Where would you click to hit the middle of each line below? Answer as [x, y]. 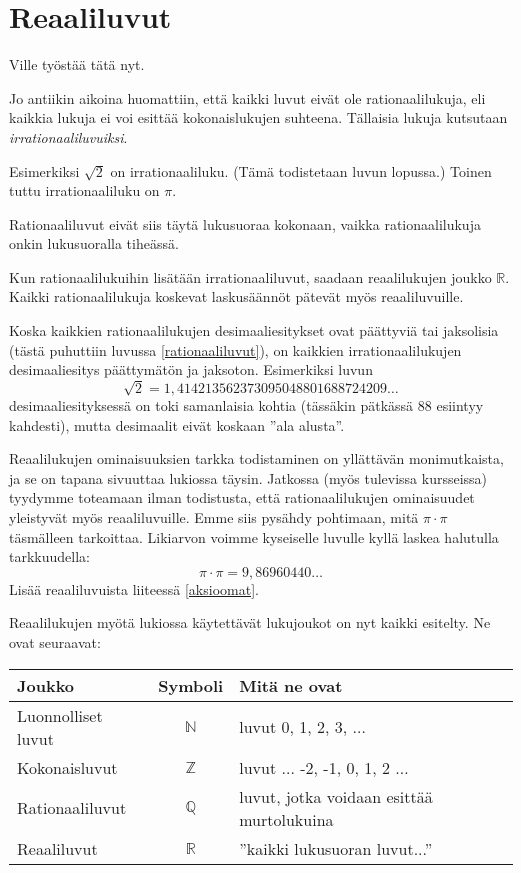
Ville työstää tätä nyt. [77, 64]
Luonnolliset [60, 715]
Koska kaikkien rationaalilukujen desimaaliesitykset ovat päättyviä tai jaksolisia [254, 330]
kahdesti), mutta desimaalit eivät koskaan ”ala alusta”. [177, 424]
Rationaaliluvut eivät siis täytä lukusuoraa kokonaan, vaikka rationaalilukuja [245, 223]
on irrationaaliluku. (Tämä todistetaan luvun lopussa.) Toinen [301, 170]
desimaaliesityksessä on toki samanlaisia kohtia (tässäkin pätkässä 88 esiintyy [246, 405]
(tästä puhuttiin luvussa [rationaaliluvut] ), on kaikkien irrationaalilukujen [235, 349]
